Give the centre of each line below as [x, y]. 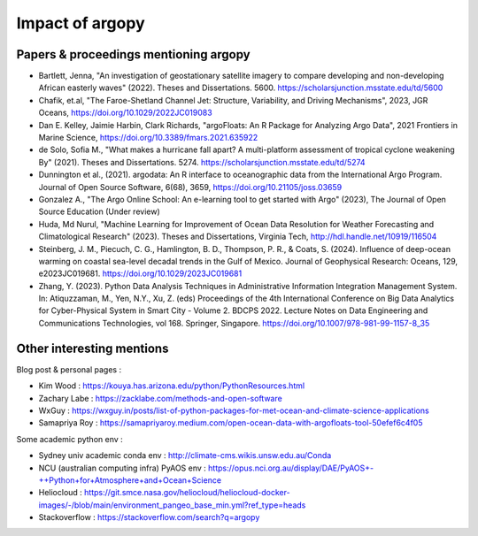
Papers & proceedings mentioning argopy [134, 54]
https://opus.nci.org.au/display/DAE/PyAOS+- [291, 468]
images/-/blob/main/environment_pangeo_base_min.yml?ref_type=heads [172, 505]
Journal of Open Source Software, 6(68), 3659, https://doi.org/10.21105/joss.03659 [190, 187]
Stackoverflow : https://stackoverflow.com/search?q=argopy [149, 517]
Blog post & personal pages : [69, 369]
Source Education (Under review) [100, 211]
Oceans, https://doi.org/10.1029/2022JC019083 [125, 113]
